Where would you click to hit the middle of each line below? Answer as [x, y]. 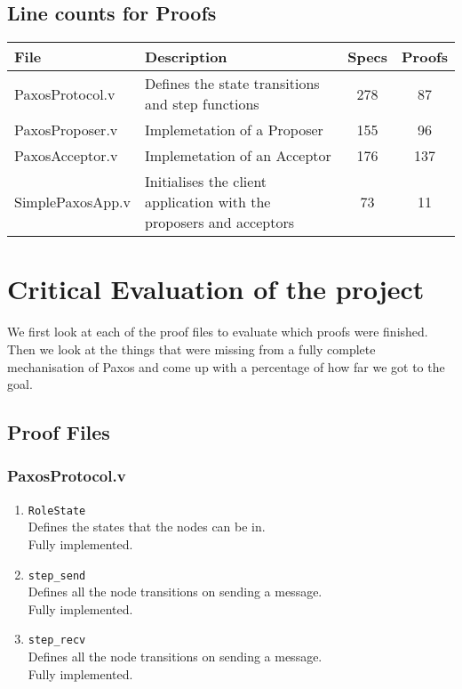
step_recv [57, 640]
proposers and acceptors [219, 223]
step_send [57, 576]
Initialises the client [206, 182]
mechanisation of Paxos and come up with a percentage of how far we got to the [226, 366]
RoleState [57, 511]
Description [186, 57]
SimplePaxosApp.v [73, 202]
